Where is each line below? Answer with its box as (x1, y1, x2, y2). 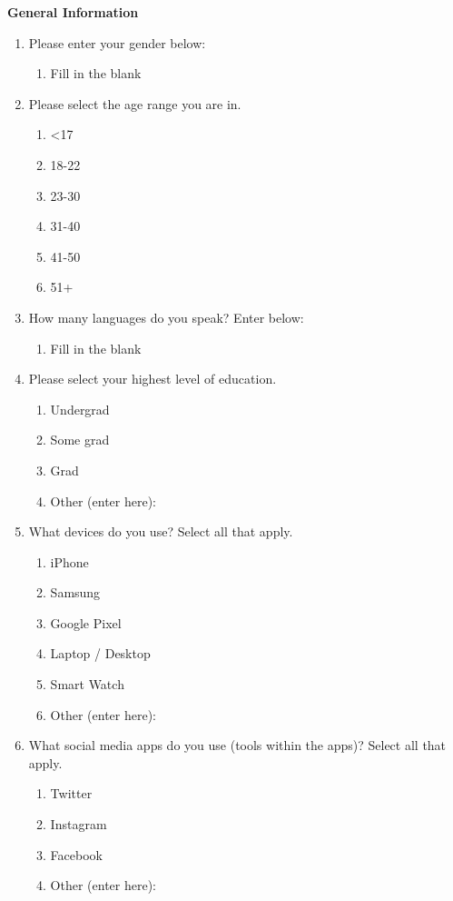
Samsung (50, 583, 101, 602)
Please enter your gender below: (28, 33, 206, 52)
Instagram (50, 815, 107, 834)
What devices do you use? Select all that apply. (28, 522, 293, 541)
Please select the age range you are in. (28, 94, 241, 113)
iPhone (50, 552, 89, 571)
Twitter (50, 784, 93, 803)
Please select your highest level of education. (28, 369, 277, 388)
